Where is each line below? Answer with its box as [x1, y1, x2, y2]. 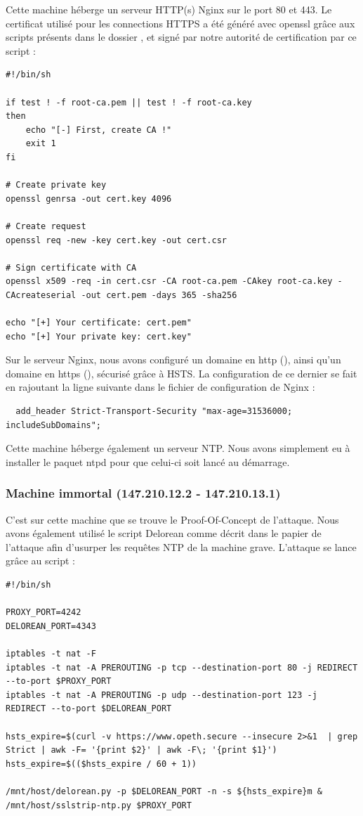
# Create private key [6, 180, 107, 190]
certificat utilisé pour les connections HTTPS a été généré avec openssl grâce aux [6, 15, 355, 30]
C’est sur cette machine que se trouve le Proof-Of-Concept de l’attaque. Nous [6, 512, 339, 526]
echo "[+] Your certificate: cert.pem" [6, 318, 192, 328]
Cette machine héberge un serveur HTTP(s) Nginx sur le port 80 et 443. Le [6, 2, 332, 16]
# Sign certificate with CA [6, 262, 137, 273]
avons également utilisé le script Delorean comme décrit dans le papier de [6, 526, 322, 540]
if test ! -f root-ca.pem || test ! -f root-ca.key [6, 97, 252, 108]
